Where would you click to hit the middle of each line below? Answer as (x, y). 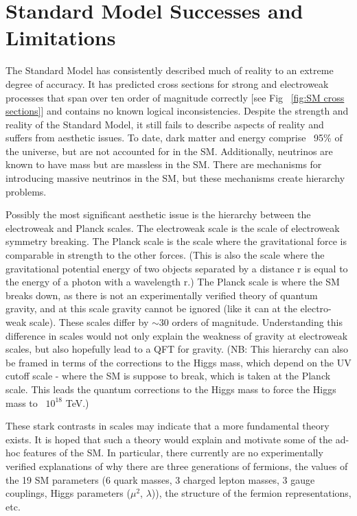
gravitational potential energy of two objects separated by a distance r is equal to (177, 268)
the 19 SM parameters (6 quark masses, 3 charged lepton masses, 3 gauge (160, 479)
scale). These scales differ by (89, 322)
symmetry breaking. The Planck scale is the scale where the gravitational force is (176, 241)
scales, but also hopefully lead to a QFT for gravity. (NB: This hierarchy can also (177, 349)
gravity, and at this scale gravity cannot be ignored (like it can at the (151, 308)
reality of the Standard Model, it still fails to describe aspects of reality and (165, 124)
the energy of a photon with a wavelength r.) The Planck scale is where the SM (173, 282)
